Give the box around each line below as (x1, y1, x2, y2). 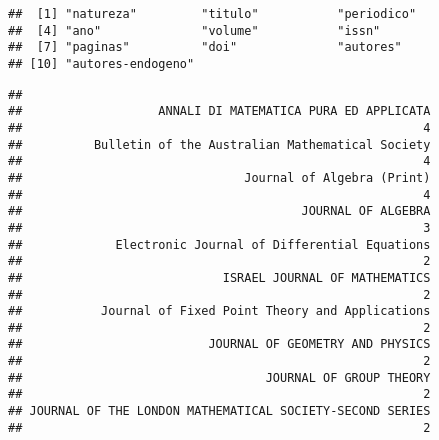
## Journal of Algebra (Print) (8, 170, 431, 185)
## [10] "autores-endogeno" (8, 56, 195, 71)
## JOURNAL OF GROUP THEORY (8, 370, 431, 385)
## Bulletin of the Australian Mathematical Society (8, 137, 431, 152)
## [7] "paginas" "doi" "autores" (8, 40, 402, 55)
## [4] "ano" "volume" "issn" (8, 23, 381, 38)
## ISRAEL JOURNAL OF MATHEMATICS (8, 270, 431, 285)
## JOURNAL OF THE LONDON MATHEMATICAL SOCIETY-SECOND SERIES (8, 404, 431, 419)
